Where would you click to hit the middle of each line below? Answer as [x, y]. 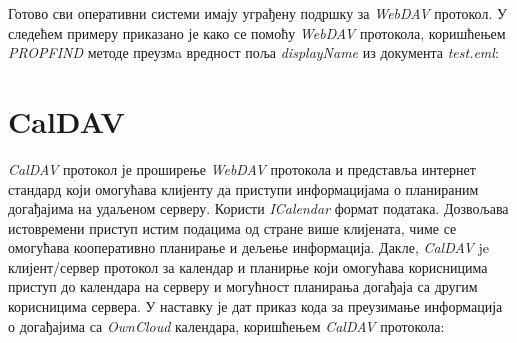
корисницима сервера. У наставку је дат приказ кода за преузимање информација [255, 306]
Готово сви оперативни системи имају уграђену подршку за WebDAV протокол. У [257, 13]
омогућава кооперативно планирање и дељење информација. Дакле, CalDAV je [248, 247]
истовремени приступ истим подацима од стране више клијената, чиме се [232, 227]
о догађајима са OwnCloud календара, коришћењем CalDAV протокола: [226, 325]
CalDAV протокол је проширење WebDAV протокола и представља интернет [242, 168]
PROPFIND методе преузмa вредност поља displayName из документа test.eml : [253, 52]
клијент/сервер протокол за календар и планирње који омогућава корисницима [248, 266]
